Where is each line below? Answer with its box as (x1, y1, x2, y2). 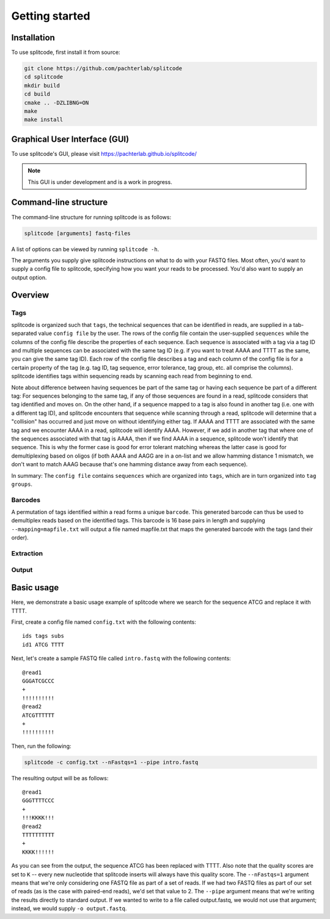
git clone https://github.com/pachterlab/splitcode (24, 65, 183, 72)
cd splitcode (24, 73, 64, 81)
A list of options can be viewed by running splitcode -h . (11, 245, 159, 253)
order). (11, 534, 29, 541)
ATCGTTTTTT (22, 712, 55, 719)
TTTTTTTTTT (22, 832, 55, 838)
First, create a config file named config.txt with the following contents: (11, 618, 197, 626)
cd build (24, 90, 51, 98)
